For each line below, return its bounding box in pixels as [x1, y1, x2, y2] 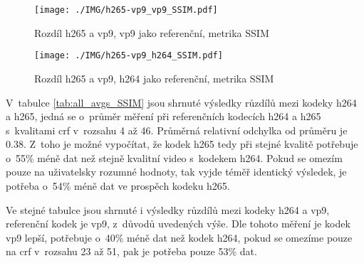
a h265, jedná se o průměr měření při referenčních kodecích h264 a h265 [6, 109, 321, 124]
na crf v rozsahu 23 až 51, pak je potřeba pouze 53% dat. [6, 244, 257, 259]
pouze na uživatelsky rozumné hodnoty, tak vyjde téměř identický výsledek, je [6, 164, 347, 179]
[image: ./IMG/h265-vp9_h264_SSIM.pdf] [34, 50, 223, 61]
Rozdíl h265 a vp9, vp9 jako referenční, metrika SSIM [34, 25, 269, 40]
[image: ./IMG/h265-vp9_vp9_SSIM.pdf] [34, 5, 218, 15]
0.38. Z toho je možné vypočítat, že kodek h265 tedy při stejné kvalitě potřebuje [6, 136, 358, 151]
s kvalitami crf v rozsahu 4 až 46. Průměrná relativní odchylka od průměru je [6, 122, 348, 137]
